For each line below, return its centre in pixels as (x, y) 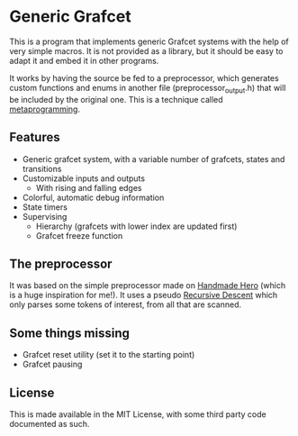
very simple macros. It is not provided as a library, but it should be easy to (146, 50)
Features (35, 137)
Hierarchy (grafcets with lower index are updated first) (136, 226)
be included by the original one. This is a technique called (116, 99)
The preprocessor (61, 263)
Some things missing (70, 333)
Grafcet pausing (52, 364)
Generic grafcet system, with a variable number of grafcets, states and (154, 159)
